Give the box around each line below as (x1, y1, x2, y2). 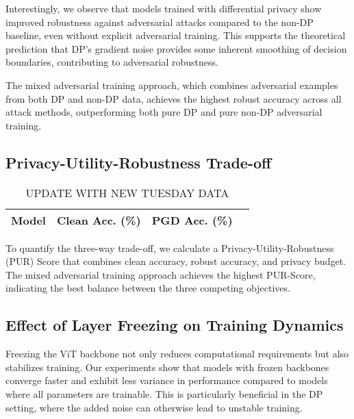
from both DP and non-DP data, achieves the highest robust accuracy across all (5, 91, 342, 105)
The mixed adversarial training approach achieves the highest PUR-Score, (5, 267, 316, 281)
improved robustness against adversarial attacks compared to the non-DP (5, 14, 314, 29)
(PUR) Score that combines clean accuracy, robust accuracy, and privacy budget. (5, 254, 346, 268)
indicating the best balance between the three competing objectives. (5, 281, 290, 295)
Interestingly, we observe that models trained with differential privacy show (5, 1, 322, 15)
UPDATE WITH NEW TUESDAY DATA (25, 184, 229, 201)
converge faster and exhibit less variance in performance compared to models (5, 373, 328, 388)
